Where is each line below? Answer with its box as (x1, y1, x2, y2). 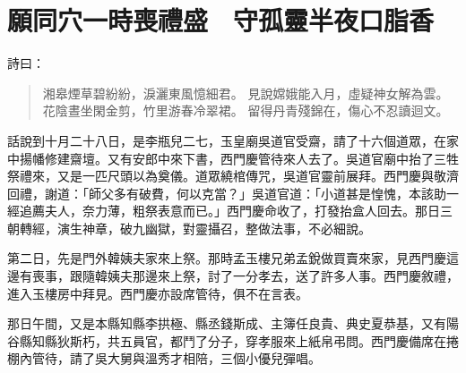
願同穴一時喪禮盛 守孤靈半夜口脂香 (7, 2, 435, 38)
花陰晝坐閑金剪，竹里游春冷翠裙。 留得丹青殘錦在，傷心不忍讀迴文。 (42, 101, 449, 120)
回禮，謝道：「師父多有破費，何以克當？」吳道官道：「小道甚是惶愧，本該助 (7, 183, 446, 202)
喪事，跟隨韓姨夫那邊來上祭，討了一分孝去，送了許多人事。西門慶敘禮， (31, 267, 459, 285)
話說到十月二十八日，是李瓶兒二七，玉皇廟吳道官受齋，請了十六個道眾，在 (7, 131, 446, 149)
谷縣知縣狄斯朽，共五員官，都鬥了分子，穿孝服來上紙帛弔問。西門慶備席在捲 (7, 331, 459, 350)
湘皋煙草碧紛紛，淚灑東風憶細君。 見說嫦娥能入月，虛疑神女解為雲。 (42, 83, 449, 102)
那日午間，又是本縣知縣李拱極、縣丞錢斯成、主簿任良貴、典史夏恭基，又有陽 (7, 314, 459, 333)
